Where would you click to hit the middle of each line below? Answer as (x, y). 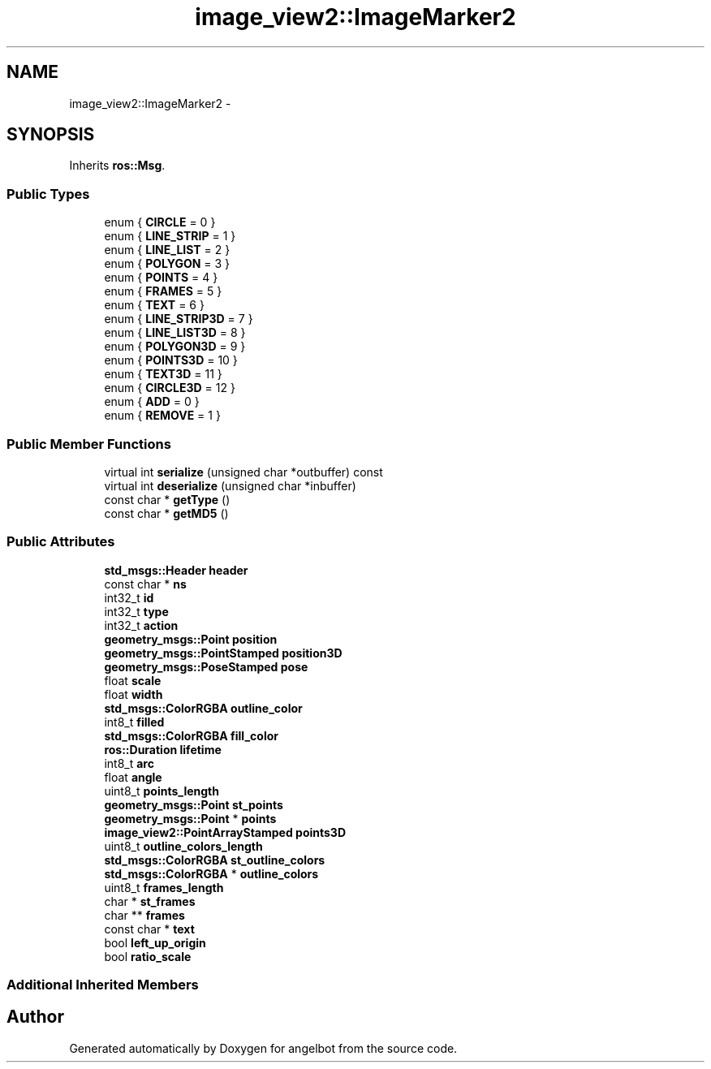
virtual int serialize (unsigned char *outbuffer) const (243, 472)
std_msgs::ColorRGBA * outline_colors (211, 873)
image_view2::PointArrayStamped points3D (225, 832)
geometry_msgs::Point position (191, 639)
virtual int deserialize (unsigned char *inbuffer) (230, 485)
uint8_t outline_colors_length (183, 846)
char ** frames (144, 915)
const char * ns (145, 584)
